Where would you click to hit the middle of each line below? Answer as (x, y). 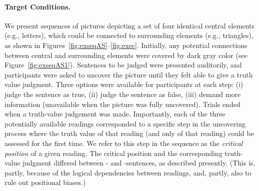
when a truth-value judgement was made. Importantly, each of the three (115, 114)
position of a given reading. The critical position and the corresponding (113, 153)
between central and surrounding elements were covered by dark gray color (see (126, 55)
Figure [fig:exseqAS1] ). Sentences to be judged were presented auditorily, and (123, 65)
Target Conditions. (37, 6)
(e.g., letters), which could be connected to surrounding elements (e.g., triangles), (129, 35)
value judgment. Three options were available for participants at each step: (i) (124, 84)
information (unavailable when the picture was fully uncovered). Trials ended (122, 104)
